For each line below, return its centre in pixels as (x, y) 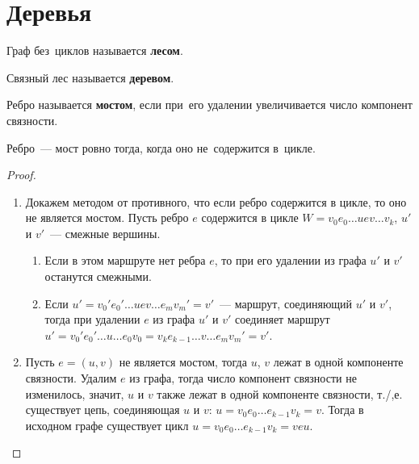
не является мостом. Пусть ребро (107, 217)
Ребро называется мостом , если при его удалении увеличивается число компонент (209, 105)
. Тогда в (342, 410)
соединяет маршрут (282, 319)
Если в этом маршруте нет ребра (125, 260)
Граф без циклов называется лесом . (95, 50)
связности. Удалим (71, 378)
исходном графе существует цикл (107, 425)
